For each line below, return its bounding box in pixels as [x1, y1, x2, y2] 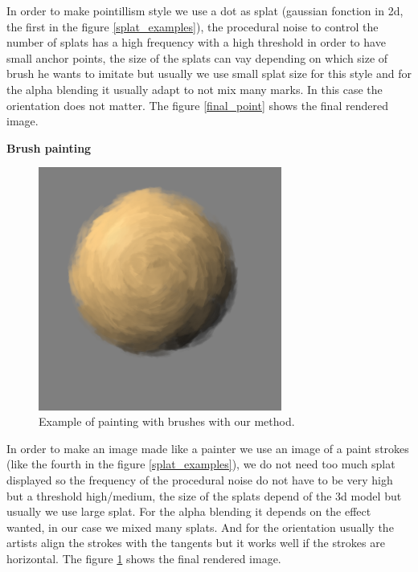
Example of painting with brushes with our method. [39, 413, 295, 430]
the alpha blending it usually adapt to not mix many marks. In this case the [6, 80, 383, 97]
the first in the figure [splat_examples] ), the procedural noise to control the [6, 18, 379, 35]
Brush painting [6, 139, 92, 156]
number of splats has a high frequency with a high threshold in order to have [6, 34, 386, 51]
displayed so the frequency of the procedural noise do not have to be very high [6, 472, 393, 488]
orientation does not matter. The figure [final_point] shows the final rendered [6, 96, 388, 113]
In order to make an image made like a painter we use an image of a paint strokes [6, 439, 409, 456]
